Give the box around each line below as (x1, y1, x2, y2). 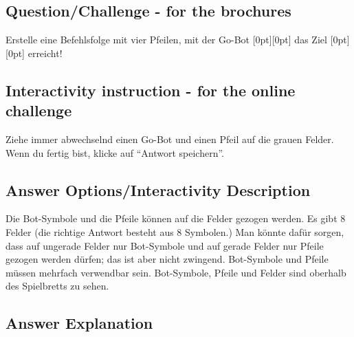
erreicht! (27, 45, 63, 60)
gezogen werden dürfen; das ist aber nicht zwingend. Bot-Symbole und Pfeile (5, 252, 329, 266)
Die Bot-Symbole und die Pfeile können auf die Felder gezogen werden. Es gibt (5, 211, 338, 226)
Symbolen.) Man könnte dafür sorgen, (185, 224, 344, 239)
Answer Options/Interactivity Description (5, 179, 311, 200)
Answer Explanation (5, 312, 153, 334)
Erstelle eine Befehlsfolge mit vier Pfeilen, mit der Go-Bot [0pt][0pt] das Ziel (5, 32, 327, 47)
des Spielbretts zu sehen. (5, 279, 109, 293)
